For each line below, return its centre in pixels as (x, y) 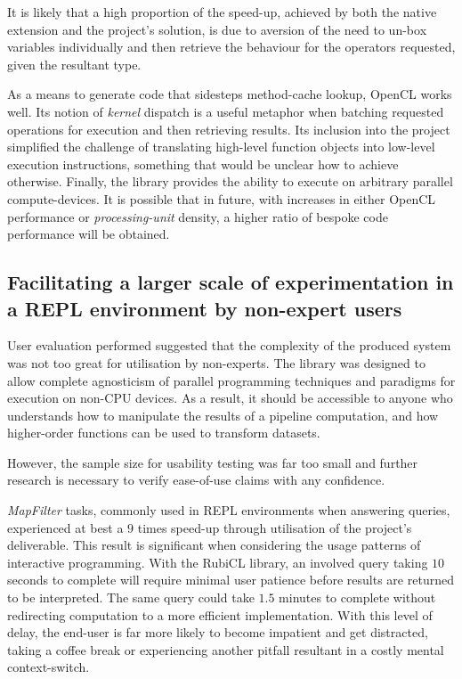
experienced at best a (65, 527)
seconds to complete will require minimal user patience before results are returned (231, 580)
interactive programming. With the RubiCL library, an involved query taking (218, 562)
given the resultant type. (74, 64)
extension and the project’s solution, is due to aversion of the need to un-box (217, 29)
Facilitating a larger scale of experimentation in (231, 282)
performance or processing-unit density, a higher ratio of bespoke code (198, 216)
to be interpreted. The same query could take (131, 597)
